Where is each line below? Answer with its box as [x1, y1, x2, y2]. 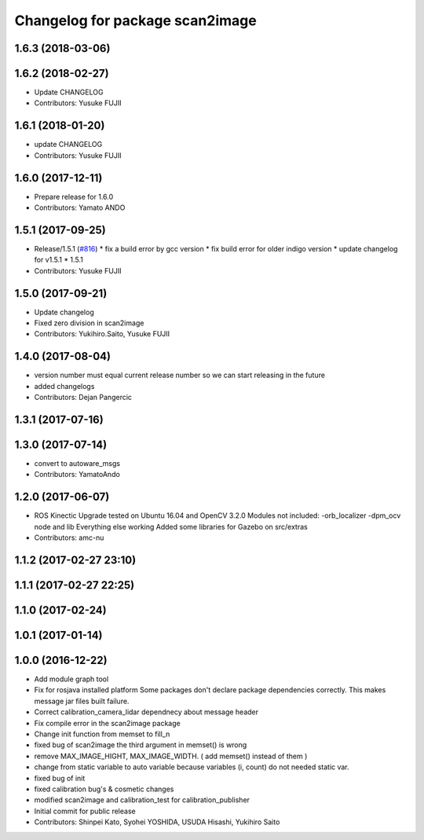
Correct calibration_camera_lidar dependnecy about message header [34, 707, 259, 717]
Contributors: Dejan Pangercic [34, 393, 133, 402]
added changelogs [34, 381, 95, 391]
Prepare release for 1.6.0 [34, 192, 114, 201]
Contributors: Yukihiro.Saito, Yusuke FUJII [34, 329, 170, 339]
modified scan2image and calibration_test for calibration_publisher [34, 795, 250, 805]
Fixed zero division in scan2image [34, 318, 144, 328]
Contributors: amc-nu [34, 533, 104, 542]
